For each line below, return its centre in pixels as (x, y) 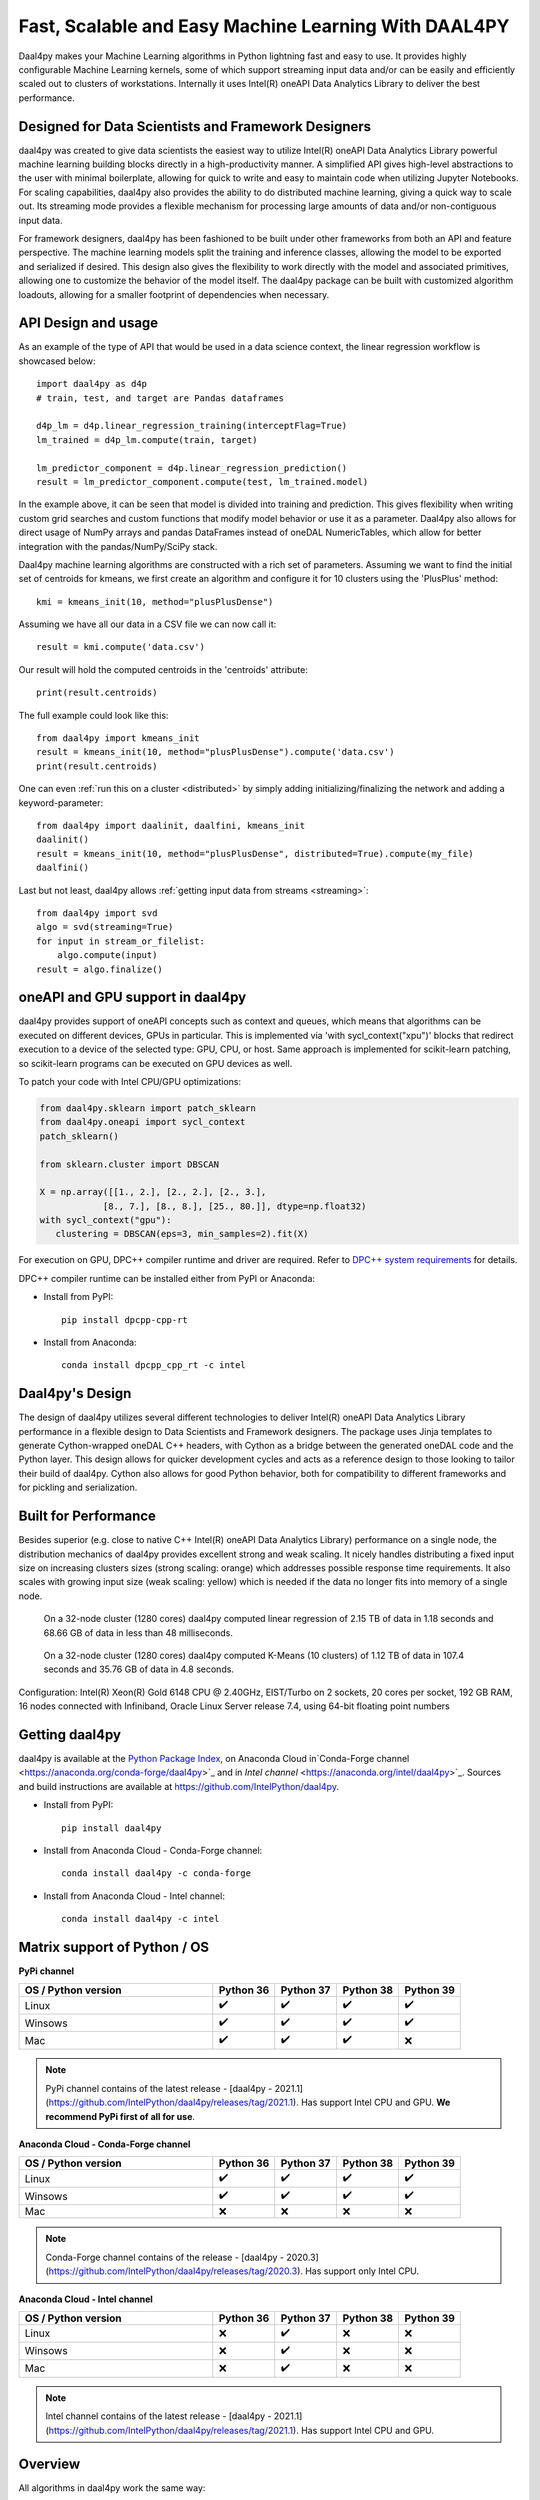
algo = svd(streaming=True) (105, 927)
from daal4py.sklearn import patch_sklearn (148, 1108)
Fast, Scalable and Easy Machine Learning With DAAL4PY (264, 26)
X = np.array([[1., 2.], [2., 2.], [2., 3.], (153, 1192)
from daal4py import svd (97, 913)
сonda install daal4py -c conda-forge (156, 1873)
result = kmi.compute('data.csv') (120, 647)
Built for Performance (87, 1516)
